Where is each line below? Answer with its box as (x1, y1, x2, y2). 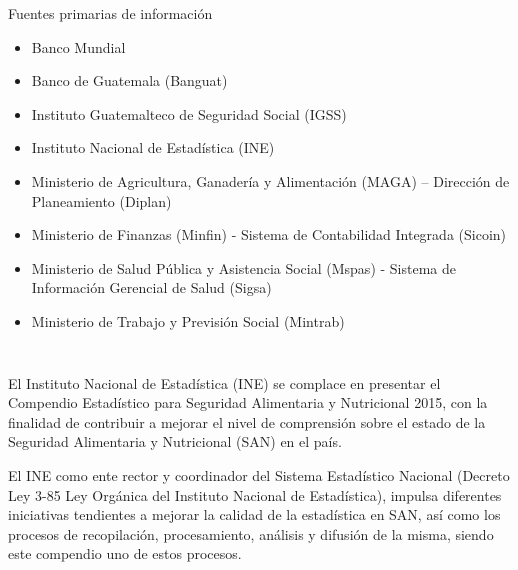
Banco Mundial (31, 36, 126, 57)
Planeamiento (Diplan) (31, 190, 172, 211)
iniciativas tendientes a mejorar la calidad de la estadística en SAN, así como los (8, 504, 501, 525)
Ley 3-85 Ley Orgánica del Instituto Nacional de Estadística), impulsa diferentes (8, 484, 502, 505)
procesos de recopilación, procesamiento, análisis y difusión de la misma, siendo (8, 523, 494, 544)
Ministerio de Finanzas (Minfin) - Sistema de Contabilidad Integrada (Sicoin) (31, 224, 507, 245)
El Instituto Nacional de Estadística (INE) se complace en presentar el (8, 372, 441, 393)
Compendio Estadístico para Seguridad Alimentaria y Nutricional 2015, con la (8, 392, 488, 413)
